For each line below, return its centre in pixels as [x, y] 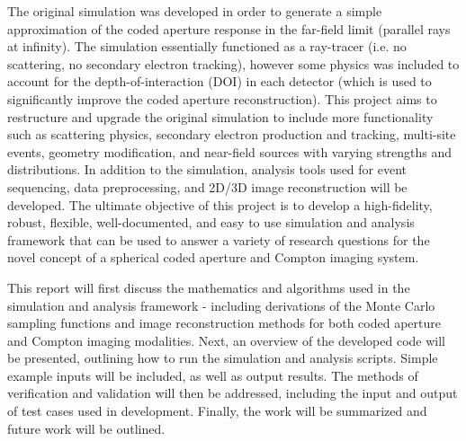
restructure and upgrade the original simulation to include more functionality [220, 116]
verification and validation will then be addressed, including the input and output [233, 393]
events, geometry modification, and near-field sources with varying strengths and [230, 151]
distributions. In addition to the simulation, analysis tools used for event [207, 169]
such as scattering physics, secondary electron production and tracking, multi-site [232, 134]
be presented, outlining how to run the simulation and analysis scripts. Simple [223, 358]
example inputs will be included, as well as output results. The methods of [213, 375]
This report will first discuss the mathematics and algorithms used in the [209, 287]
